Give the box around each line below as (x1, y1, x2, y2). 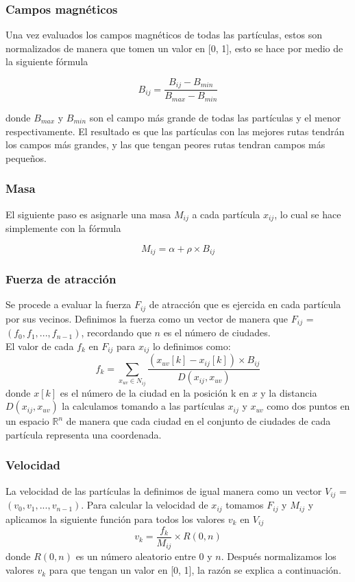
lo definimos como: (152, 338, 231, 353)
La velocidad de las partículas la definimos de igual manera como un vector (5, 483, 322, 498)
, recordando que (81, 325, 151, 340)
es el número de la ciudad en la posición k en (60, 385, 249, 399)
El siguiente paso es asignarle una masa (5, 207, 171, 221)
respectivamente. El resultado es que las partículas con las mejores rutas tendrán (5, 124, 345, 138)
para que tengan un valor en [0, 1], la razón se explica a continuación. (49, 563, 341, 577)
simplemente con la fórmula (5, 220, 121, 235)
